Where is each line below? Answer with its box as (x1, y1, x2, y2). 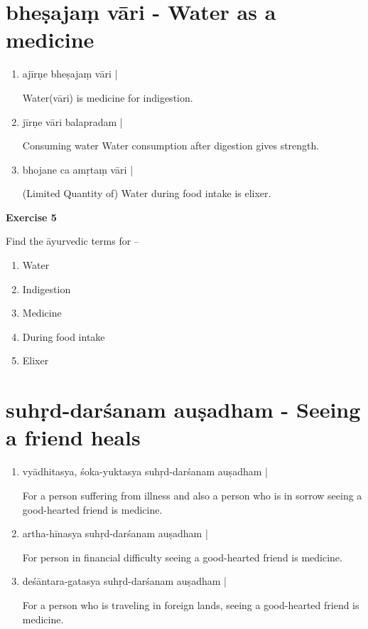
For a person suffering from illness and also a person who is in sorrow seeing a (22, 487, 362, 502)
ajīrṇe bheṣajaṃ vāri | (22, 66, 118, 81)
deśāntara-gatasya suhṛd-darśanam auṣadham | (22, 573, 227, 588)
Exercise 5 (6, 209, 57, 224)
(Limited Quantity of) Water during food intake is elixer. (22, 186, 271, 201)
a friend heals (6, 423, 141, 452)
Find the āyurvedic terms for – (6, 233, 139, 248)
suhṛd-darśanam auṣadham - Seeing (6, 395, 361, 424)
